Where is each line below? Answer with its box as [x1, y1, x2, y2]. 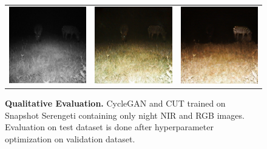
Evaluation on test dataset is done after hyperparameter [5, 121, 214, 133]
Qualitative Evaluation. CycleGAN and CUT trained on [5, 97, 226, 110]
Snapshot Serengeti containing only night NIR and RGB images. [5, 108, 245, 121]
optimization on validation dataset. [5, 132, 135, 145]
